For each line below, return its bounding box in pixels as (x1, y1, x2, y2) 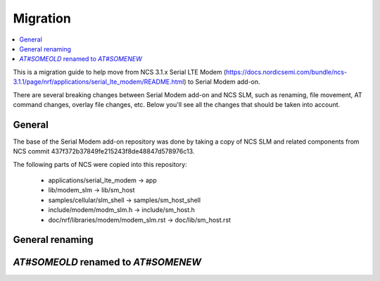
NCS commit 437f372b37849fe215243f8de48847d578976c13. (13, 147, 195, 156)
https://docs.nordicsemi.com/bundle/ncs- (225, 68, 348, 76)
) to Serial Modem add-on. (184, 77, 260, 86)
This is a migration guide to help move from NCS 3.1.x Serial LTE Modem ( (13, 68, 227, 76)
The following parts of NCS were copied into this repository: (13, 160, 187, 168)
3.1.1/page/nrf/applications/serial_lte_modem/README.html (13, 77, 184, 86)
